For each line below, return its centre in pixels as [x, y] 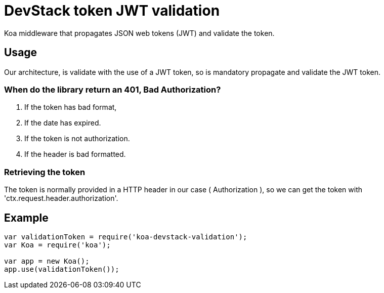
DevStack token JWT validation [112, 11]
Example [26, 218]
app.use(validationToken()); [62, 269]
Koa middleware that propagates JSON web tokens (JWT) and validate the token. [139, 33]
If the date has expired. [63, 123]
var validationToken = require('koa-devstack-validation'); [126, 237]
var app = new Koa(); [47, 261]
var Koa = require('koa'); [57, 245]
